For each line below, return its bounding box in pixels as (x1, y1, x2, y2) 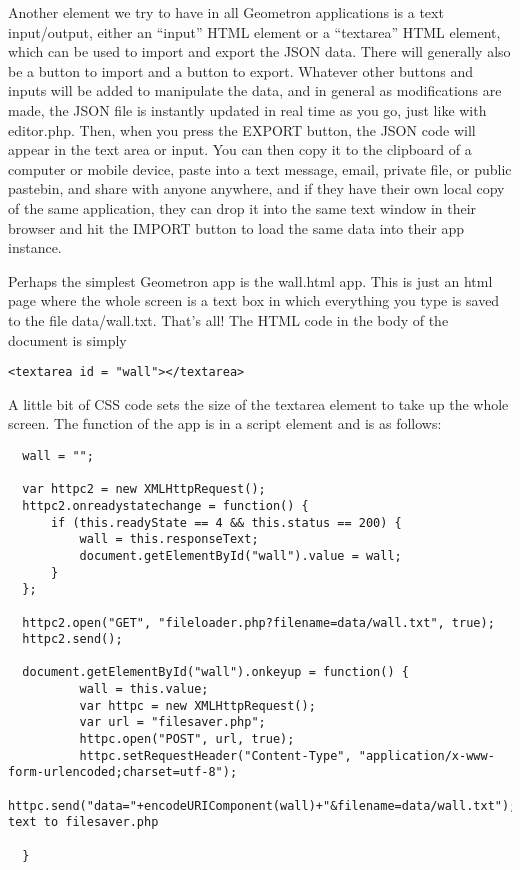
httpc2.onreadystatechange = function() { (22, 498, 309, 513)
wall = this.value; (79, 682, 209, 697)
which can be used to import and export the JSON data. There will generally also (8, 41, 511, 62)
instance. (8, 237, 62, 258)
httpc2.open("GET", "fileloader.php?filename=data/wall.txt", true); (22, 615, 495, 630)
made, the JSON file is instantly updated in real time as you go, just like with (8, 99, 487, 120)
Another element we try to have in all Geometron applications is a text (8, 2, 444, 22)
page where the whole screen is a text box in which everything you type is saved (8, 290, 500, 311)
